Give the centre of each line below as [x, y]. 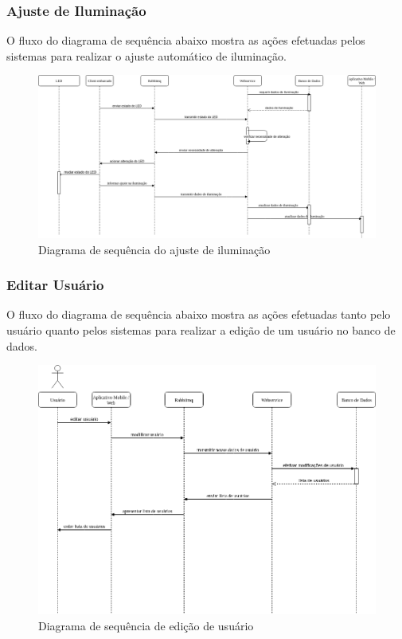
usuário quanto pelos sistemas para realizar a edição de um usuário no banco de [201, 329]
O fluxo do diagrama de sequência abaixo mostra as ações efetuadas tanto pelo [199, 314]
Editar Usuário [55, 285]
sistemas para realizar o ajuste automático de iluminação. [146, 55]
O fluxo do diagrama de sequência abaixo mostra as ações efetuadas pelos [186, 40]
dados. [22, 345]
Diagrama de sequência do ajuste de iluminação [154, 249]
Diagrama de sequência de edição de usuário [146, 626]
